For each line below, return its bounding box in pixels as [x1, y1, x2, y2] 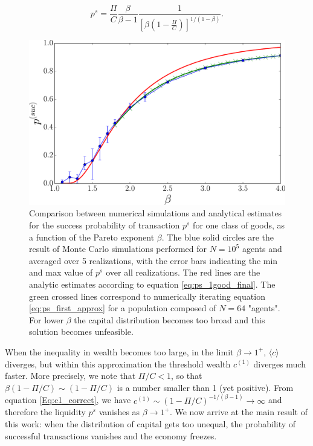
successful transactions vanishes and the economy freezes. [5, 429, 217, 442]
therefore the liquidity [5, 406, 86, 418]
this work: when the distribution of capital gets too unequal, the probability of [5, 417, 296, 430]
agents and [242, 242, 282, 255]
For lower [29, 313, 64, 326]
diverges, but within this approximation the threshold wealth [5, 357, 231, 370]
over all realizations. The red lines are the [106, 266, 260, 279]
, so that [171, 369, 202, 382]
